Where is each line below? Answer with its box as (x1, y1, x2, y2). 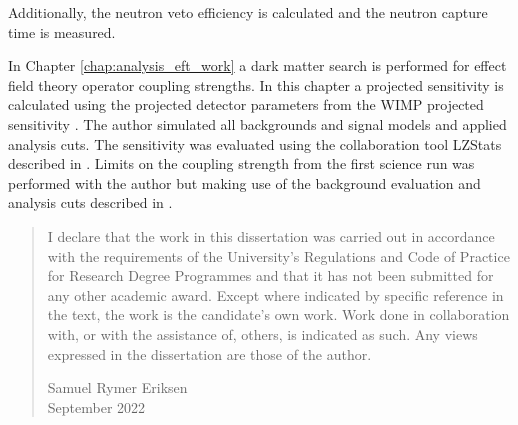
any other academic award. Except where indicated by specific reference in (47, 284, 504, 305)
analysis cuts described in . (8, 192, 173, 213)
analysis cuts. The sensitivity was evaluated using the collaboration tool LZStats (8, 133, 502, 154)
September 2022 (47, 396, 146, 417)
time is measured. (8, 21, 116, 42)
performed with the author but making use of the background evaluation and (8, 172, 481, 193)
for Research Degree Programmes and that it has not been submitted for (47, 265, 494, 286)
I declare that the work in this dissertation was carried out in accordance (47, 225, 495, 246)
